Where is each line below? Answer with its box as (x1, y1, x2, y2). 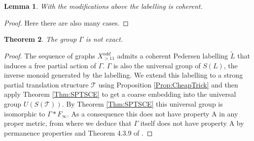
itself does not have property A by (140, 118, 244, 128)
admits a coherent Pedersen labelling (117, 51, 228, 60)
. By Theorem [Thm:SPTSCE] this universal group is (62, 98, 223, 109)
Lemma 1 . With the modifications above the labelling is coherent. (4, 1, 203, 11)
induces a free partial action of (4, 60, 96, 70)
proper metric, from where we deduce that (4, 118, 132, 128)
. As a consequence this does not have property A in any (67, 108, 238, 118)
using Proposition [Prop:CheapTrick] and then (98, 79, 238, 89)
